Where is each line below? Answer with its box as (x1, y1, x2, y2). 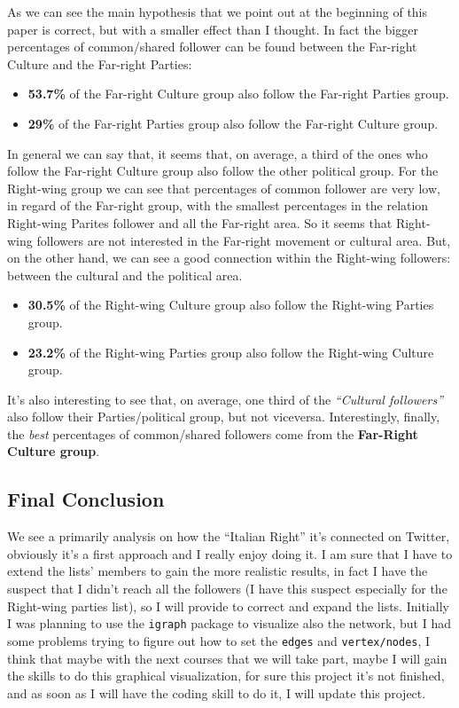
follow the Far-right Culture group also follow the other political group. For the (7, 161, 439, 180)
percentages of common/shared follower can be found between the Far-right (7, 37, 417, 56)
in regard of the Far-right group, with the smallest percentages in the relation (7, 196, 429, 215)
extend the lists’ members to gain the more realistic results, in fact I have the (7, 562, 428, 580)
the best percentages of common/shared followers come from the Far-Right (7, 424, 418, 443)
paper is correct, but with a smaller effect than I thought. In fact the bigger (7, 20, 418, 38)
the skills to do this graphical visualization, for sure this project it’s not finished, (7, 666, 445, 685)
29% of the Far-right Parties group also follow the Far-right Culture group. (27, 114, 439, 132)
